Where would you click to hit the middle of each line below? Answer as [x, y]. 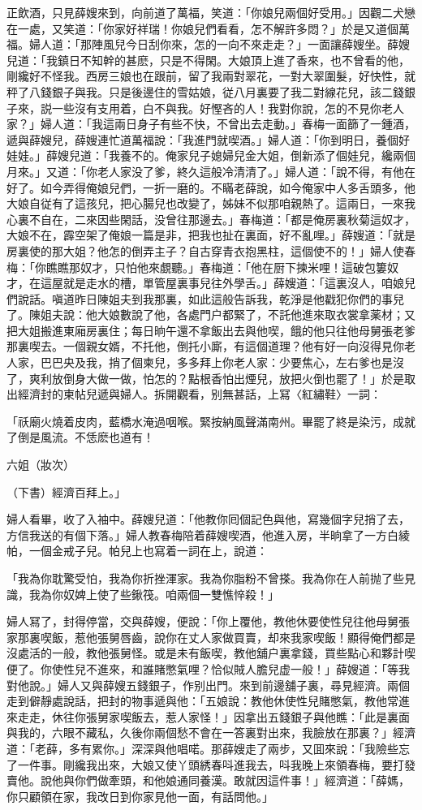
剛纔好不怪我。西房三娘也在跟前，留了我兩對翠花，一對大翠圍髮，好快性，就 [211, 76]
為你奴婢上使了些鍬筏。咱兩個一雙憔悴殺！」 [159, 594]
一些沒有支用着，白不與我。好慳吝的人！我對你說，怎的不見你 [216, 108]
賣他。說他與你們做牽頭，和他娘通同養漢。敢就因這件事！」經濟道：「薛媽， [208, 780]
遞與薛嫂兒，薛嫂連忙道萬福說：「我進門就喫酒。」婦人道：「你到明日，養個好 [208, 139]
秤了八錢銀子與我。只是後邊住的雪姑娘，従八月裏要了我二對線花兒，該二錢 [205, 91]
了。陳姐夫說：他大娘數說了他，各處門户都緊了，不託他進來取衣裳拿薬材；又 [211, 315]
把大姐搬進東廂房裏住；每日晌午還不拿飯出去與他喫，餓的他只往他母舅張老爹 [211, 330]
